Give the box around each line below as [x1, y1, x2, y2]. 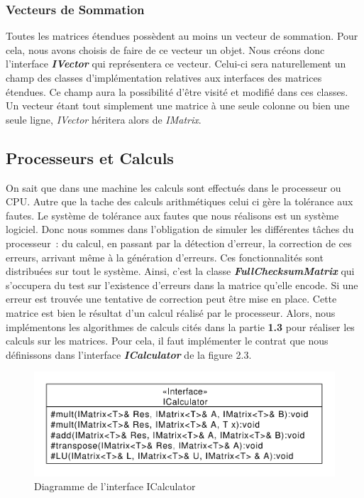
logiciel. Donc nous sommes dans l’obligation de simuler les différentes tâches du [6, 222, 354, 237]
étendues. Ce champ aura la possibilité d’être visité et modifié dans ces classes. [6, 84, 348, 99]
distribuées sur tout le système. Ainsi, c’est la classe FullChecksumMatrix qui [6, 264, 355, 278]
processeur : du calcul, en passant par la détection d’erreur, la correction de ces [6, 235, 352, 250]
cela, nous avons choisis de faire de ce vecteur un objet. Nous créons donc [6, 42, 325, 57]
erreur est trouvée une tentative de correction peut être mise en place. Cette [6, 291, 337, 306]
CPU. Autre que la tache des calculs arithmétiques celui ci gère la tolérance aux [6, 194, 353, 209]
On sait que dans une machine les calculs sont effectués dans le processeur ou [6, 180, 341, 195]
